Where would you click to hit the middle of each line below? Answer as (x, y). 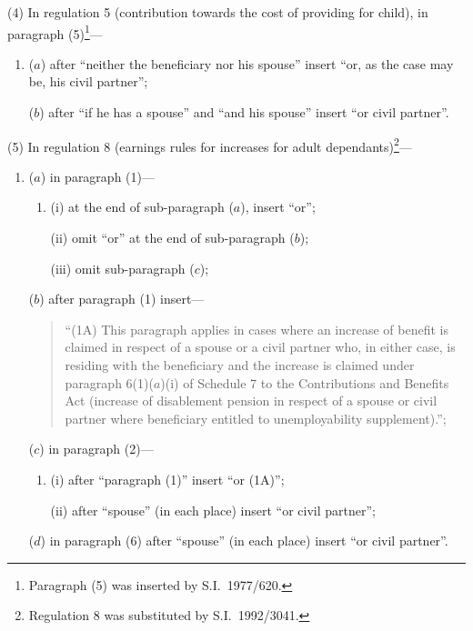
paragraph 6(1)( (109, 382)
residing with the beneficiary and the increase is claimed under (240, 365)
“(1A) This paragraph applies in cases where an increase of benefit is (257, 329)
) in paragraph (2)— (96, 449)
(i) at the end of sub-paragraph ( (142, 207)
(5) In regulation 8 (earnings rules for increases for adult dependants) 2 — (210, 145)
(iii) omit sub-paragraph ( (122, 268)
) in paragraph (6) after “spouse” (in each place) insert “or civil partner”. (244, 541)
